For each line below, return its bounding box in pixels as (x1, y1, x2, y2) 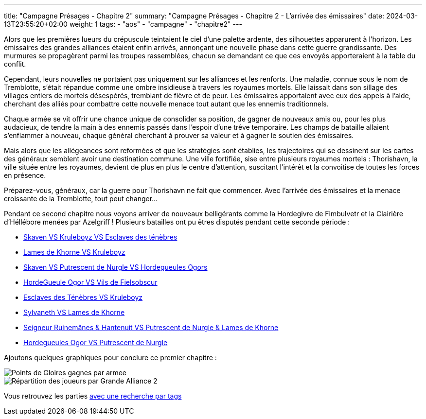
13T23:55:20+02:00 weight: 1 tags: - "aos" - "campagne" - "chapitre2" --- (4, 20, 242, 28)
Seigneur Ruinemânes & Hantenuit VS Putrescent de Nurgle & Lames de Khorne (23, 323, 279, 332)
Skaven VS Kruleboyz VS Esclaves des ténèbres (23, 233, 177, 241)
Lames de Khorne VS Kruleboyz (23, 248, 125, 256)
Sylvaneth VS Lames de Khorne (23, 308, 125, 316)
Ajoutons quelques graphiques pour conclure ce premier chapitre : (4, 353, 217, 362)
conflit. (4, 60, 26, 68)
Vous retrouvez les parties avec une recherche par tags (4, 392, 182, 400)
